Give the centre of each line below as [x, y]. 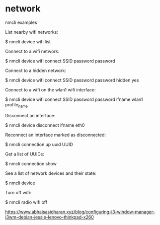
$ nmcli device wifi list [28, 41]
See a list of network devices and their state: [51, 173]
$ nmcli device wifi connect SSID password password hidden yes [72, 80]
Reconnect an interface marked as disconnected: [55, 135]
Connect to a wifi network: [32, 51]
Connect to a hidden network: [36, 71]
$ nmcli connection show [31, 163]
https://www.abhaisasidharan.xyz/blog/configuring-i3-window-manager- [80, 212]
